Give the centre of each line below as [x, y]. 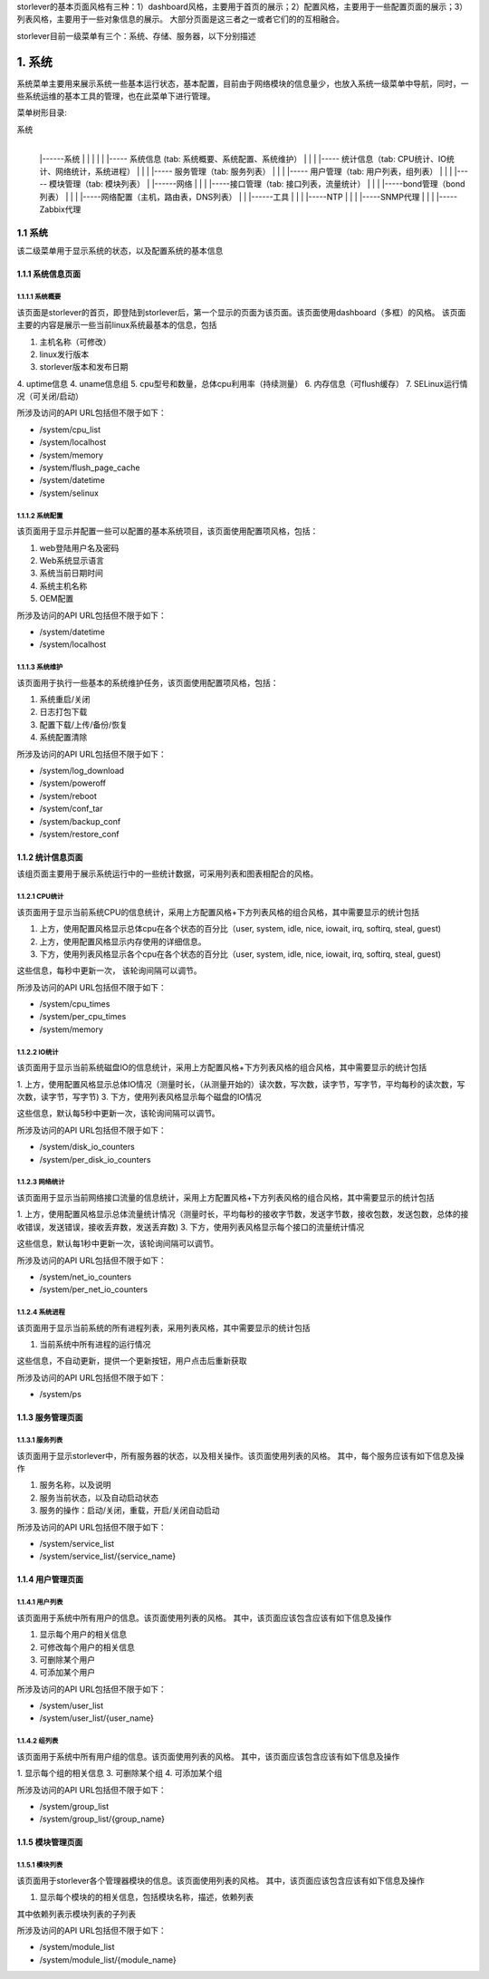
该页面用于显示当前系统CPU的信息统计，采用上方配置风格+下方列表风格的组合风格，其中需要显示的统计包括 [218, 912]
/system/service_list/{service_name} [108, 1556]
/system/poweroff [72, 783]
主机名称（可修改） [75, 342]
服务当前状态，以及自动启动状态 [99, 1497]
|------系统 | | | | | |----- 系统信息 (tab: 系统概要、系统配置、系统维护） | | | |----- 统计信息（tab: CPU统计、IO [243, 159]
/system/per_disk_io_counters [95, 1159]
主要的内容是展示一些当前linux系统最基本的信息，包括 [117, 325]
